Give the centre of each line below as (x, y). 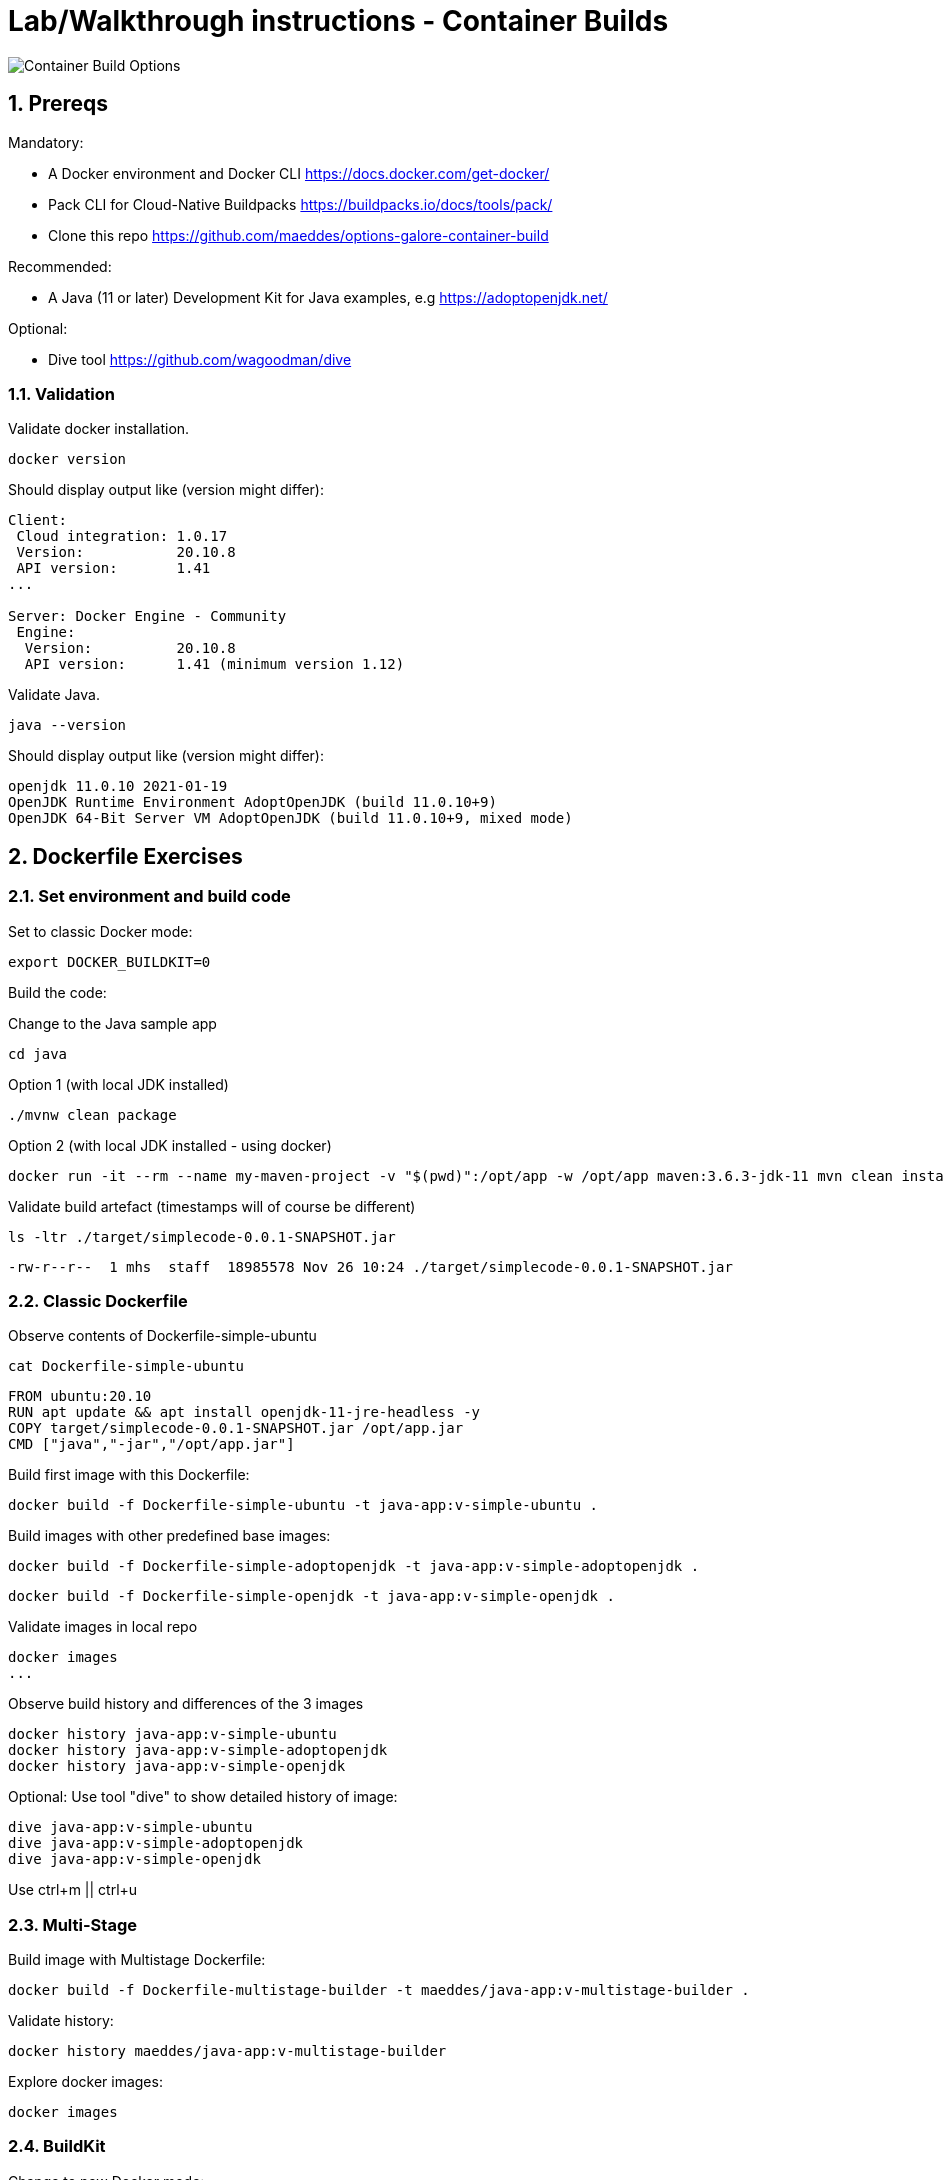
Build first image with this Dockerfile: (129, 1475)
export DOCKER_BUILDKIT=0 (109, 961)
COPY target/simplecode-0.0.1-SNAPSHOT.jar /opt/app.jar (236, 1428)
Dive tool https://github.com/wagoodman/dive (200, 359)
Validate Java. (54, 695)
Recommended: (60, 266)
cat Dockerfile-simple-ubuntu (126, 1366)
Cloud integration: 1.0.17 (122, 536)
